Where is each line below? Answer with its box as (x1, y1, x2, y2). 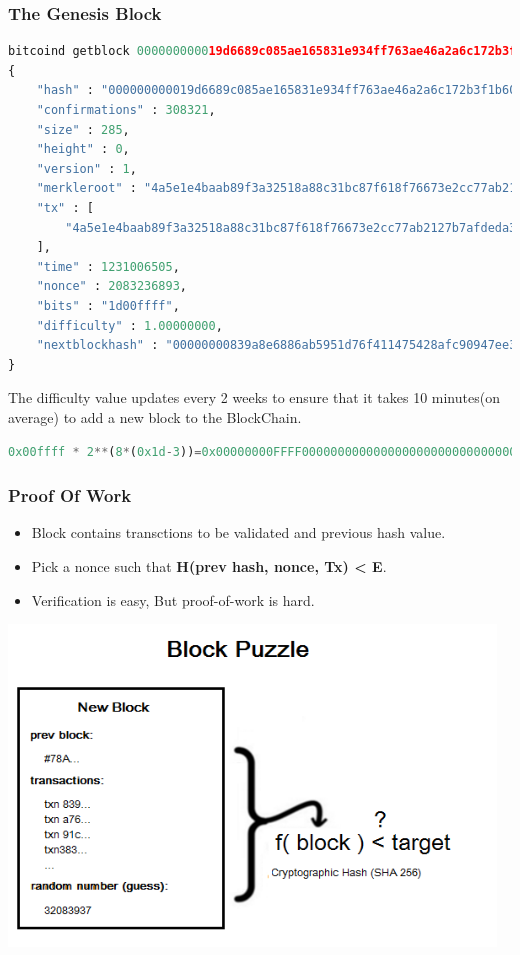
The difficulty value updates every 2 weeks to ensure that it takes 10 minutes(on (8, 387, 500, 408)
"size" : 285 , (36, 122, 130, 137)
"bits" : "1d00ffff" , (36, 298, 180, 313)
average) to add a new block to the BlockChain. (8, 406, 302, 427)
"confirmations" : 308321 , (36, 103, 216, 117)
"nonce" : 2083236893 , (36, 279, 188, 294)
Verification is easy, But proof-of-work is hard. (31, 589, 315, 610)
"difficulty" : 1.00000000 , (36, 318, 223, 333)
